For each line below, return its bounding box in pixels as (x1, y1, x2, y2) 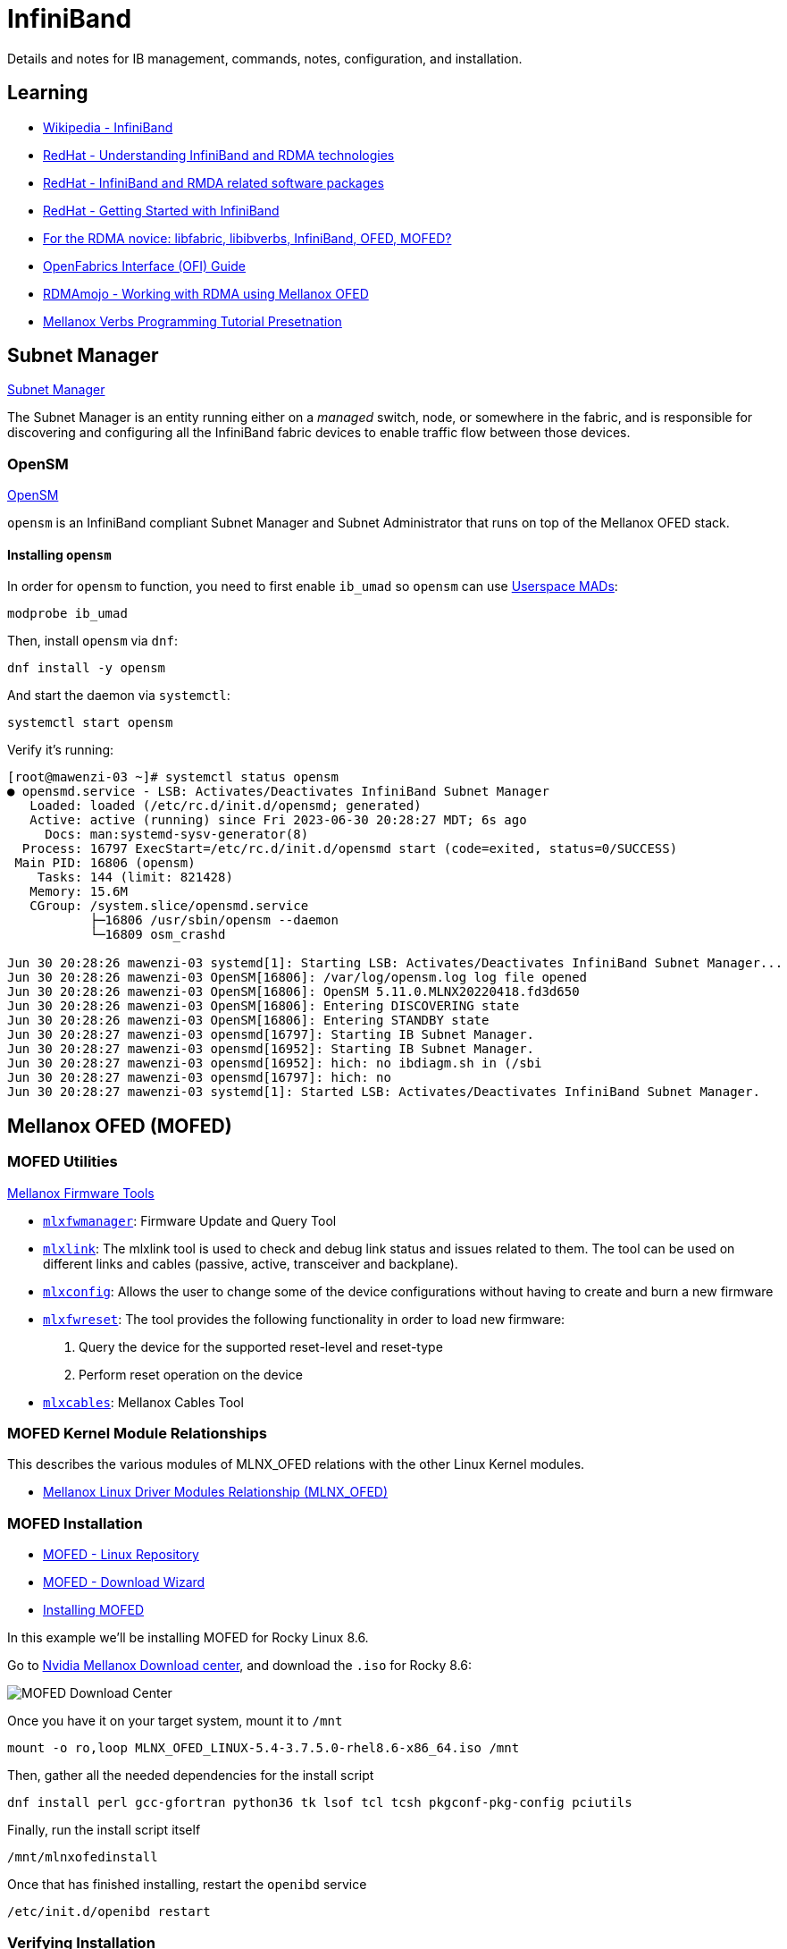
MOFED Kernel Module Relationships (7, 1424, 267, 1442)
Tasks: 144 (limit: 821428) (37, 870, 233, 885)
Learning (7, 81, 88, 105)
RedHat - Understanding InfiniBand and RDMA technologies (43, 147, 395, 163)
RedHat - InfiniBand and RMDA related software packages (43, 174, 384, 190)
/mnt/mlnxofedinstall (7, 1850, 158, 1865)
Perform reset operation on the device (79, 1366, 303, 1382)
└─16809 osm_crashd (89, 927, 226, 942)
